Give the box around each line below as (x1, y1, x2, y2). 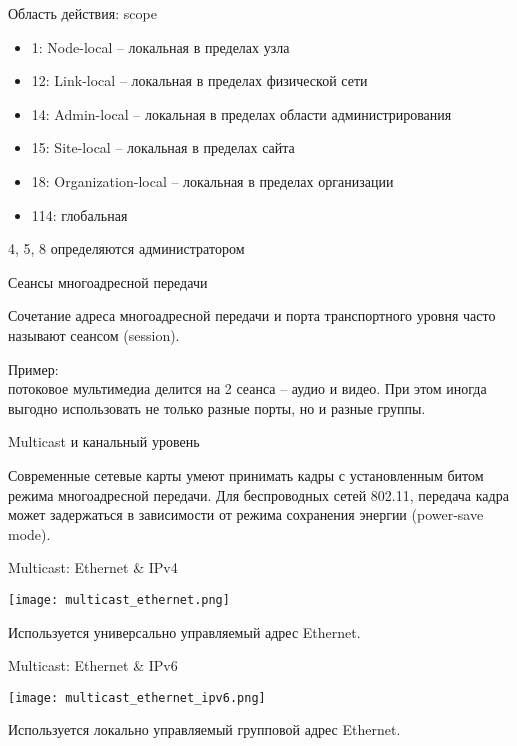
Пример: (8, 358, 59, 379)
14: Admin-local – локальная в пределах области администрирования (31, 103, 452, 124)
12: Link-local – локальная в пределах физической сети (31, 70, 368, 91)
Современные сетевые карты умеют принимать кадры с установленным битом (8, 464, 484, 485)
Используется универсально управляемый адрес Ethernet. (8, 621, 361, 642)
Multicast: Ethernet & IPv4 (8, 557, 178, 578)
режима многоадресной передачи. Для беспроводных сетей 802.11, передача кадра (8, 484, 509, 505)
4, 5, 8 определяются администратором (8, 238, 245, 259)
